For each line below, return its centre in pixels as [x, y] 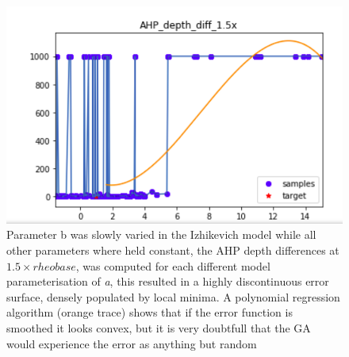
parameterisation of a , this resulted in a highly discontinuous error [168, 281]
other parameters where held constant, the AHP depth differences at [173, 250]
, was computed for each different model [173, 265]
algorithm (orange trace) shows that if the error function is [150, 312]
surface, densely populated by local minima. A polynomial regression [173, 296]
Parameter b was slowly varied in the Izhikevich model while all [161, 234]
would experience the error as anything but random [132, 343]
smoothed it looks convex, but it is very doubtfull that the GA [159, 328]
